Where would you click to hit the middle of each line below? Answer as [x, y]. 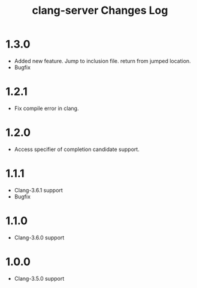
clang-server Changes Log [100, 11]
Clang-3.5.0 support [39, 278]
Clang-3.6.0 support [39, 237]
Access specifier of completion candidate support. [77, 149]
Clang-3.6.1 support [39, 190]
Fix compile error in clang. [46, 108]
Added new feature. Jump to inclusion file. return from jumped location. [102, 61]
